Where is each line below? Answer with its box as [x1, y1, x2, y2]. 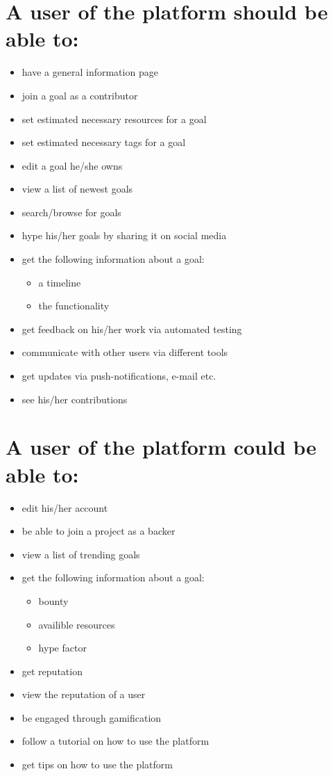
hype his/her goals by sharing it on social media [22, 228, 227, 243]
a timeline [38, 275, 81, 289]
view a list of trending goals [22, 547, 140, 561]
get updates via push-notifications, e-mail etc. [22, 369, 216, 383]
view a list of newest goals [22, 181, 133, 196]
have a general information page [22, 65, 158, 79]
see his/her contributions [22, 391, 128, 406]
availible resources [38, 617, 115, 631]
